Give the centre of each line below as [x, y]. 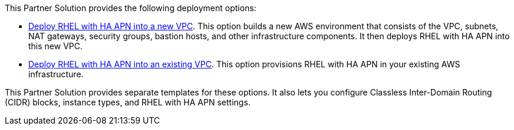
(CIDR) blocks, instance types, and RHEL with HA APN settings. [128, 102]
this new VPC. [56, 46]
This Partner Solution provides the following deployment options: [131, 8]
